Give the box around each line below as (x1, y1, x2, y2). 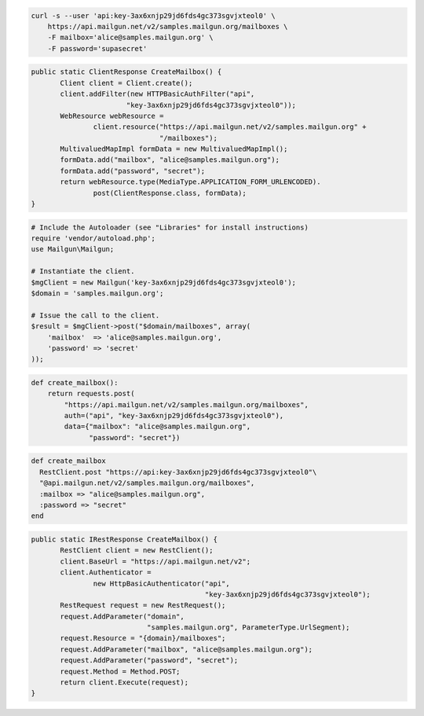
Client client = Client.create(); (60, 79, 193, 87)
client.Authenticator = (60, 568, 152, 577)
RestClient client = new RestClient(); (60, 546, 214, 555)
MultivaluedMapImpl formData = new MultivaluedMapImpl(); (60, 145, 288, 153)
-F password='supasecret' (47, 44, 148, 53)
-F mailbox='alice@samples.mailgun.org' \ (47, 33, 214, 42)
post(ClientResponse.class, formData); (93, 189, 247, 197)
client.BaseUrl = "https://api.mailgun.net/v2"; (60, 556, 251, 566)
